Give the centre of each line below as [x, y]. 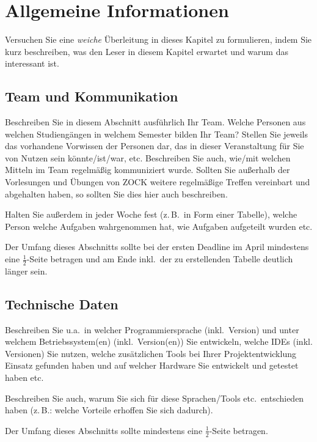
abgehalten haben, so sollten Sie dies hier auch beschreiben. [116, 193]
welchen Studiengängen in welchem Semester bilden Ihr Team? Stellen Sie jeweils [157, 134]
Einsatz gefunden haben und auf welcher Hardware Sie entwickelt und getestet [152, 365]
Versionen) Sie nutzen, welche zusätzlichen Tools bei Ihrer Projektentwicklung [151, 353]
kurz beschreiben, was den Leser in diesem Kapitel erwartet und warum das [147, 51]
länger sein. [26, 271]
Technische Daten [62, 304]
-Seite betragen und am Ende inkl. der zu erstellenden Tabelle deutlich [160, 259]
